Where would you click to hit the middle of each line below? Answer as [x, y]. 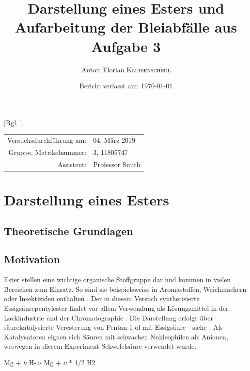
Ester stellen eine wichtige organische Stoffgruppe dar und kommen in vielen [117, 279]
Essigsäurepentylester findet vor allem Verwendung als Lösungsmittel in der [116, 308]
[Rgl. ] [13, 122]
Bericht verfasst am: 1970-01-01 [126, 86]
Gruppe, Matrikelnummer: [47, 152]
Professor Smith [117, 164]
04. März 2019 [114, 140]
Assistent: [72, 164]
